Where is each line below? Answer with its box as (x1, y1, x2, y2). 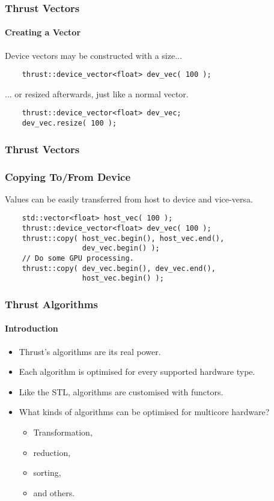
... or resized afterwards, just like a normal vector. (5, 87, 189, 100)
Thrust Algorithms (5, 296, 98, 311)
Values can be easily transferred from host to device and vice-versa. (5, 192, 253, 205)
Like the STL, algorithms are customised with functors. (19, 385, 224, 398)
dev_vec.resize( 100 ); (22, 119, 117, 128)
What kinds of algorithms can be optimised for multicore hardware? (19, 405, 270, 418)
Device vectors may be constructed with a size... (5, 49, 182, 61)
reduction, (33, 446, 71, 458)
